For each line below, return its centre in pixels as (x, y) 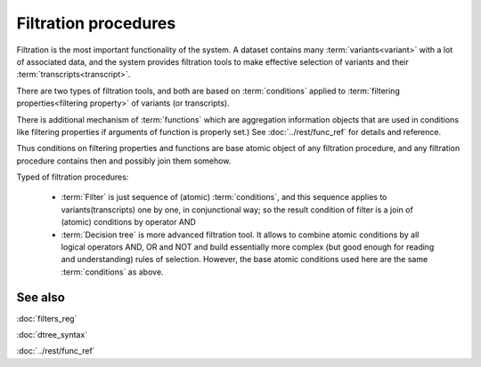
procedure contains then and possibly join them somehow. (124, 161)
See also (41, 297)
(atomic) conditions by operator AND (128, 222)
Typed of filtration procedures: (73, 177)
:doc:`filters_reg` (47, 318)
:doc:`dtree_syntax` (52, 335)
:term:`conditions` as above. (112, 272)
